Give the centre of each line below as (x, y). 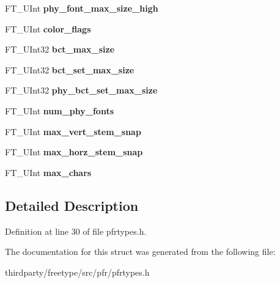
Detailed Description (72, 205)
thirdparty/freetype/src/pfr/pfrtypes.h (77, 272)
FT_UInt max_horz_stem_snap (74, 152)
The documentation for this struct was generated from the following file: (140, 252)
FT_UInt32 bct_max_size (60, 49)
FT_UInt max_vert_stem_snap (73, 131)
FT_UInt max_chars (48, 172)
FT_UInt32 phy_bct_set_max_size (81, 90)
